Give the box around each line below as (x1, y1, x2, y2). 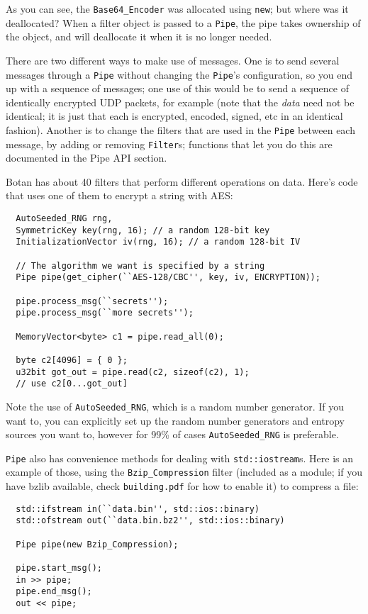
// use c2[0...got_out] (16, 379, 128, 389)
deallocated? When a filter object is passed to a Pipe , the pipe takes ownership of (6, 15, 361, 30)
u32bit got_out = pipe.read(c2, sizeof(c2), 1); (16, 367, 250, 377)
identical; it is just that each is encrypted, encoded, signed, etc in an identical (6, 108, 343, 123)
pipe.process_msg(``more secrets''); (16, 308, 194, 318)
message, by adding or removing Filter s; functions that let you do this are (6, 136, 333, 151)
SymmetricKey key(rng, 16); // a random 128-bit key (16, 225, 270, 235)
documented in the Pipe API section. (6, 150, 167, 165)
